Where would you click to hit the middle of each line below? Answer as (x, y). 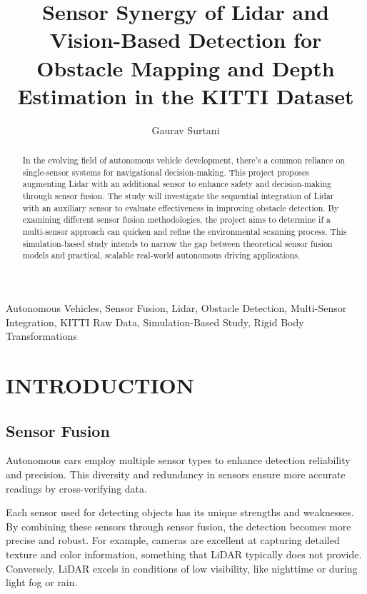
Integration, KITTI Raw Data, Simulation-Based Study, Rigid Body (155, 322)
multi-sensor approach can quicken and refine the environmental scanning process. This (185, 232)
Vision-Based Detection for (186, 40)
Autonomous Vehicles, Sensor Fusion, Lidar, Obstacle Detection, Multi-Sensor (176, 307)
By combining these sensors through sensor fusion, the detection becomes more (179, 526)
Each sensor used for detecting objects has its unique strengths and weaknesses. (180, 512)
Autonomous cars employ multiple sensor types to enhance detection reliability (178, 460)
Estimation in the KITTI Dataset (186, 95)
